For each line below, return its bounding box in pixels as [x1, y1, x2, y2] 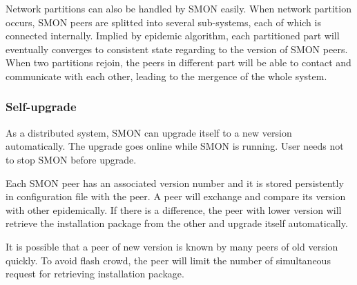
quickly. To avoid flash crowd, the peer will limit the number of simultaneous [6, 253, 331, 267]
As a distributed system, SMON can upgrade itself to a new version [6, 125, 292, 139]
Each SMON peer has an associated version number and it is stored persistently [6, 175, 344, 190]
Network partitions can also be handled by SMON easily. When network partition [6, 1, 351, 15]
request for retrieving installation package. [6, 266, 184, 281]
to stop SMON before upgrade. [6, 152, 137, 166]
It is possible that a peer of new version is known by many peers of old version [6, 239, 338, 253]
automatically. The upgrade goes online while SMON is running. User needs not [6, 139, 344, 153]
